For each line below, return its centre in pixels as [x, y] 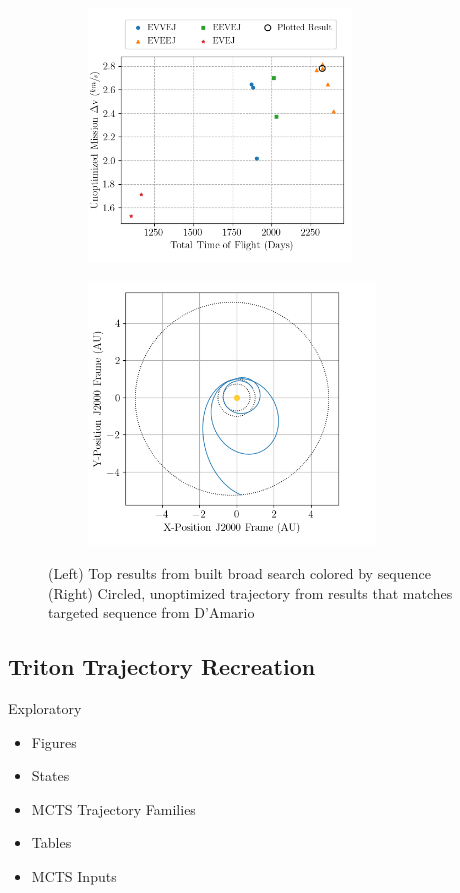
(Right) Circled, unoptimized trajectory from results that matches [250, 592]
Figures [54, 741]
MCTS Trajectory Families [113, 808]
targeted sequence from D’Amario [151, 612]
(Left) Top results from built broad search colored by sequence [239, 572]
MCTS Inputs [74, 875]
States [50, 775]
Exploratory [45, 707]
